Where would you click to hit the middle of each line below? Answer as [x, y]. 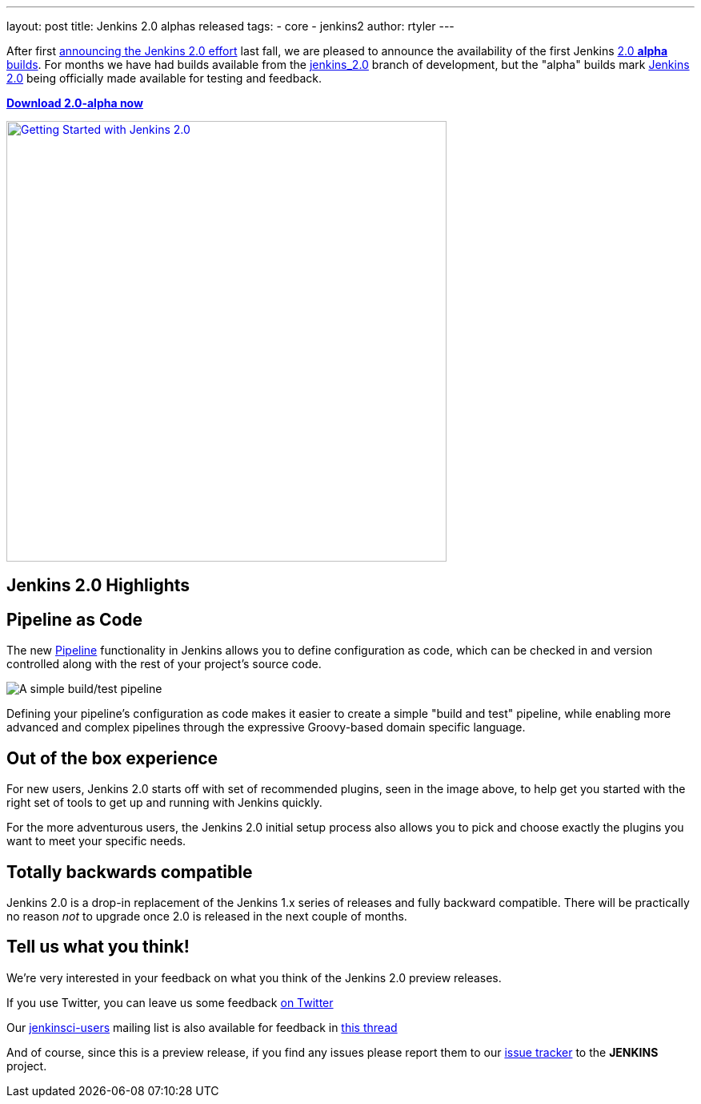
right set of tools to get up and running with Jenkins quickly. [164, 803]
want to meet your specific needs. [96, 841]
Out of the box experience [112, 758]
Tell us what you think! [98, 947]
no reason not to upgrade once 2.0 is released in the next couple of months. [207, 916]
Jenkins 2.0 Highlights [98, 586]
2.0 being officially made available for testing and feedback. [164, 78]
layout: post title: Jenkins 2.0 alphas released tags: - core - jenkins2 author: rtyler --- [230, 26]
